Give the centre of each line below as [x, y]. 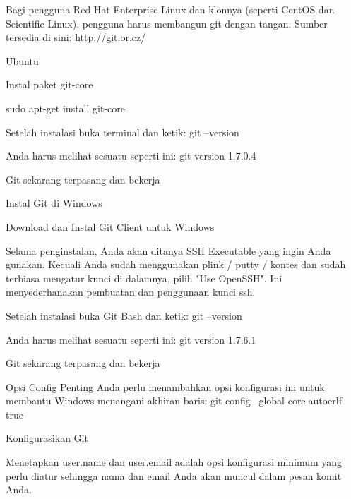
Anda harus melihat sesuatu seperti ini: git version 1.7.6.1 [131, 339]
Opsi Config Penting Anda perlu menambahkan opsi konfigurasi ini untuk [165, 386]
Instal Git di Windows [54, 203]
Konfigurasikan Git [47, 438]
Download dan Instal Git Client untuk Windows [110, 226]
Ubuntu [22, 60]
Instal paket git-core [49, 84]
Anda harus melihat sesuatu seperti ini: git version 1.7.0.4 [131, 156]
